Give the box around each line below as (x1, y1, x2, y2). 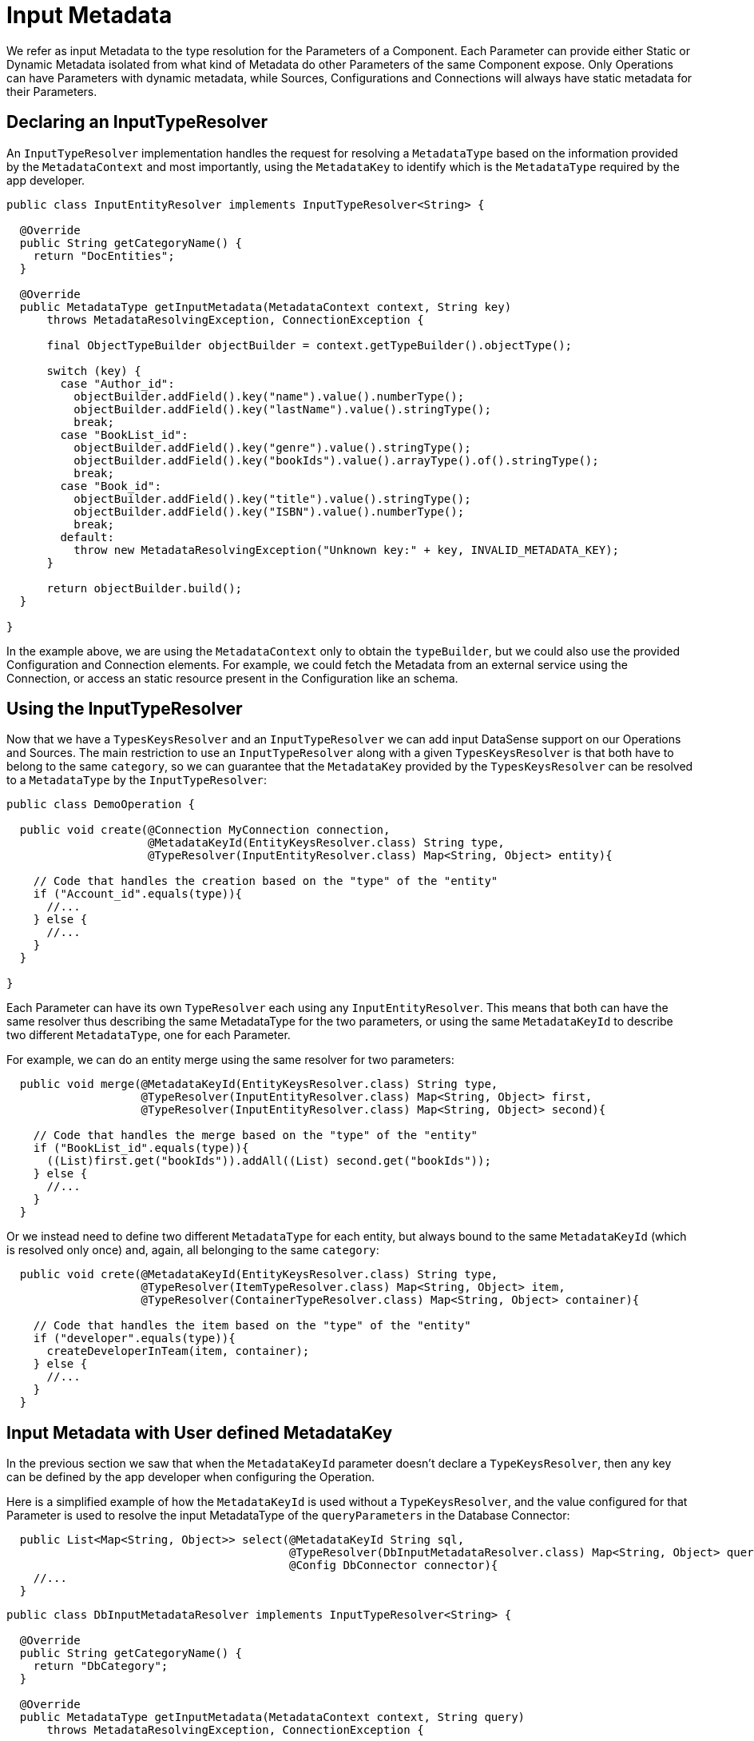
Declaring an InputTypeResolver (6, 112, 268, 133)
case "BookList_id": (60, 428, 188, 441)
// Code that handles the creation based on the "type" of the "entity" (33, 874, 498, 888)
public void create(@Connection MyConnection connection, (19, 823, 391, 837)
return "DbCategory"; (33, 1659, 169, 1673)
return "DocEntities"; (33, 249, 175, 262)
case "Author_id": (60, 376, 175, 390)
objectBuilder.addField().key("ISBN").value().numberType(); (73, 504, 465, 518)
